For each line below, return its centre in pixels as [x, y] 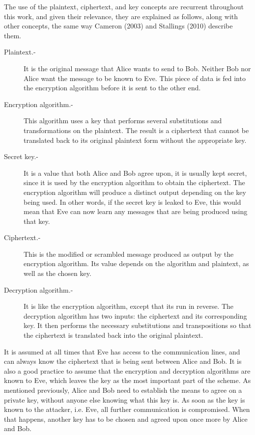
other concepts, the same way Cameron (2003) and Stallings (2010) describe [118, 26]
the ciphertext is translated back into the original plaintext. [113, 335]
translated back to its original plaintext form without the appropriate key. [135, 140]
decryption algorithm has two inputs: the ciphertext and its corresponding [135, 315]
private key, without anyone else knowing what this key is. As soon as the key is [125, 399]
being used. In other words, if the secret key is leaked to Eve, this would [132, 202]
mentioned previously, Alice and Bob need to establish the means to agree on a [123, 390]
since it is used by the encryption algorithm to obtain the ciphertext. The [134, 182]
